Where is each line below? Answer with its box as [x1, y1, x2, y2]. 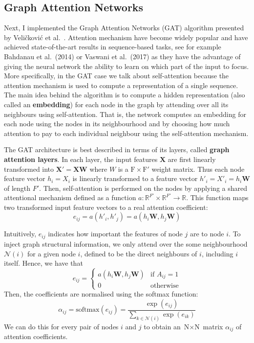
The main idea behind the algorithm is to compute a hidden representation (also [4, 90, 245, 100]
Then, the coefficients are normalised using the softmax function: [4, 289, 198, 299]
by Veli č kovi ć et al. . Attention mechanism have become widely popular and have [4, 32, 248, 42]
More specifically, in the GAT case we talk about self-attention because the [4, 70, 229, 81]
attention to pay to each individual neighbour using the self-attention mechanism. [4, 128, 249, 138]
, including [201, 248, 233, 258]
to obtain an [144, 321, 181, 331]
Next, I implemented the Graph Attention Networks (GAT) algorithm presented [4, 23, 244, 33]
